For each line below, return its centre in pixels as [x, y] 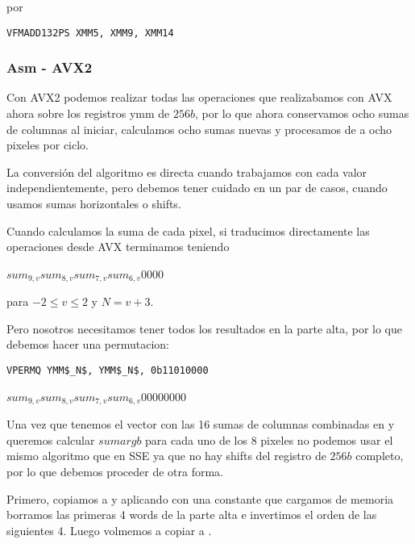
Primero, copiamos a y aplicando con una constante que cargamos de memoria [200, 498]
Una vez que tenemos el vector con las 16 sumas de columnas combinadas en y [201, 424]
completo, [380, 456]
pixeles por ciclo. [48, 145]
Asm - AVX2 [50, 67]
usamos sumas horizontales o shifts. [94, 204]
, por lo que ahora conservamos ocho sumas [302, 113]
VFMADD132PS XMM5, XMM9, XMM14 [90, 33]
